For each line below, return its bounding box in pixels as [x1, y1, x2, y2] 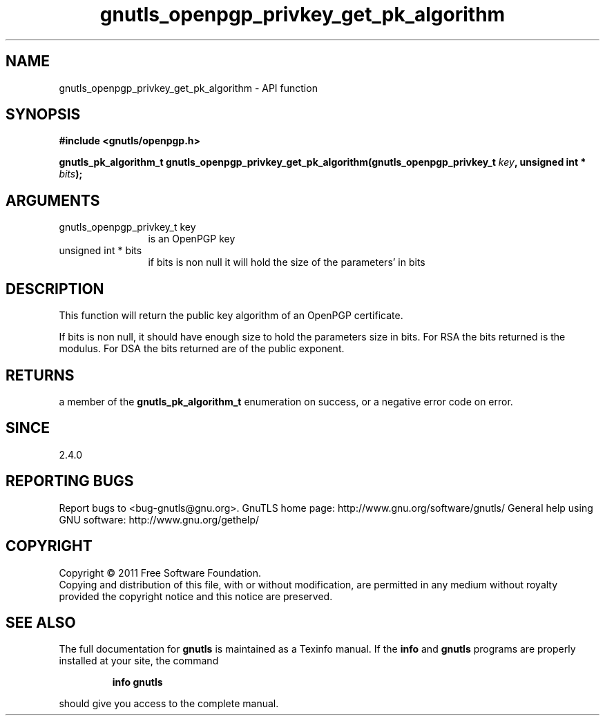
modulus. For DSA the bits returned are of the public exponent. [59, 343, 345, 355]
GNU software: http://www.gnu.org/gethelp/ [59, 513, 260, 526]
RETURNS [6, 366, 75, 384]
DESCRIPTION [6, 280, 104, 298]
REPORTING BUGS [6, 472, 134, 490]
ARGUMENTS [6, 191, 100, 209]
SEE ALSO [6, 613, 76, 631]
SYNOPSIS [6, 106, 81, 124]
